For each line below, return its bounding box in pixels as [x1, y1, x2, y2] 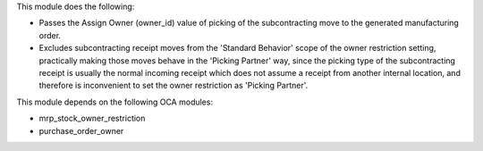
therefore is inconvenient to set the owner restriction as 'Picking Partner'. [38, 80, 309, 91]
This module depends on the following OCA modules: [16, 96, 214, 107]
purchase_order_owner [38, 125, 124, 136]
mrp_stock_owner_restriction [38, 113, 146, 124]
